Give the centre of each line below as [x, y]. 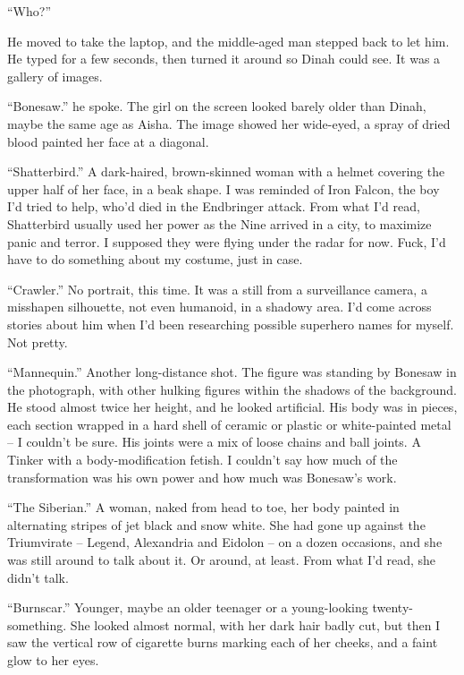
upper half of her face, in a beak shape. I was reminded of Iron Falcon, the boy [224, 188]
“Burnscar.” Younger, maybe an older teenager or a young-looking [188, 607]
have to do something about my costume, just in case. [155, 259]
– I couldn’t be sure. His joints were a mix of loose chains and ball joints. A [214, 442]
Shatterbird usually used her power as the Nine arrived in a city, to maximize [219, 223]
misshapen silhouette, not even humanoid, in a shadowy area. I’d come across [219, 307]
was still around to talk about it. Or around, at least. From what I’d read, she [222, 560]
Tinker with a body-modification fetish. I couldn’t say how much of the [202, 460]
